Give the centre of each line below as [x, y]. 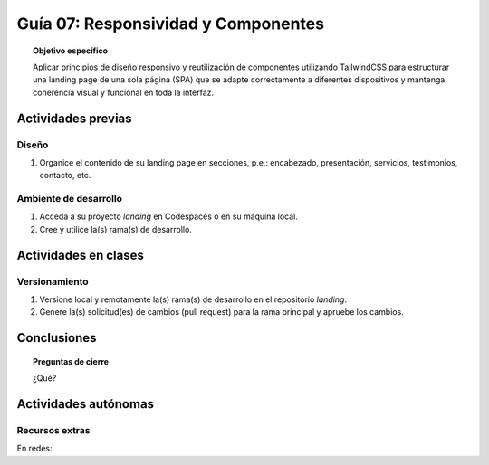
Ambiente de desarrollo [69, 199]
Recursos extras [53, 430]
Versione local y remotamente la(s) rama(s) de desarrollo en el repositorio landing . [193, 299]
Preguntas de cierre [71, 361]
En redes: [34, 449]
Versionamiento [53, 281]
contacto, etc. [65, 176]
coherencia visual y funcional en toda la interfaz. [124, 92]
